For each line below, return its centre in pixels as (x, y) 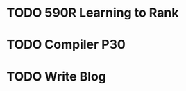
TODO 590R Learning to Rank (93, 13)
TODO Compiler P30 (66, 45)
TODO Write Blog (57, 76)
